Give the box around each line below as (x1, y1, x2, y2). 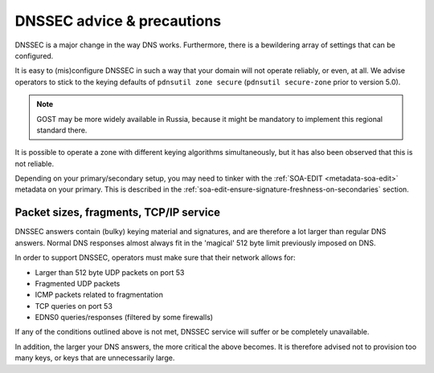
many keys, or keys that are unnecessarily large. (14, 353, 175, 363)
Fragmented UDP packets (35, 278, 121, 288)
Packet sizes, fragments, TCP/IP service (14, 205, 221, 220)
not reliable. (14, 159, 55, 168)
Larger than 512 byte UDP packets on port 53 (35, 267, 185, 277)
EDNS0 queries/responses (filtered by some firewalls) (35, 313, 213, 322)
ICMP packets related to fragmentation (35, 290, 164, 300)
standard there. (36, 125, 88, 135)
